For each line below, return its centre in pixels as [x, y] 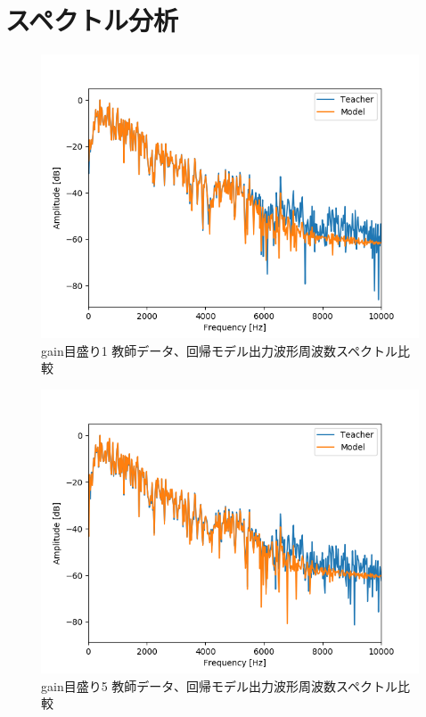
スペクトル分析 [92, 20]
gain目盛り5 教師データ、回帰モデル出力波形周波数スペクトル [219, 685]
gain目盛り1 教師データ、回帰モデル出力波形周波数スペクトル [219, 350]
